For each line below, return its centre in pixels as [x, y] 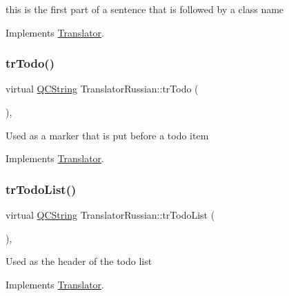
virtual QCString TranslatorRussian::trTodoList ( [110, 215]
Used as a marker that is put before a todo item [107, 135]
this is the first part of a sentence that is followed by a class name [145, 9]
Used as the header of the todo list [79, 261]
